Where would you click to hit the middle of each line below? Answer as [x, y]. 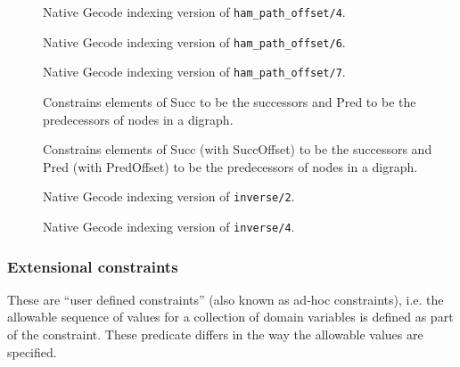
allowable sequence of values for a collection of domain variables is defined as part [230, 317]
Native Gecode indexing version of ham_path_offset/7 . [194, 72]
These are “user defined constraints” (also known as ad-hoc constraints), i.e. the [226, 299]
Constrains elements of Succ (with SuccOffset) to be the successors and [238, 149]
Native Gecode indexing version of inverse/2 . [169, 196]
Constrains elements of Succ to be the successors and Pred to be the [230, 101]
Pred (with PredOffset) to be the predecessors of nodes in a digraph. [230, 166]
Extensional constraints [93, 266]
